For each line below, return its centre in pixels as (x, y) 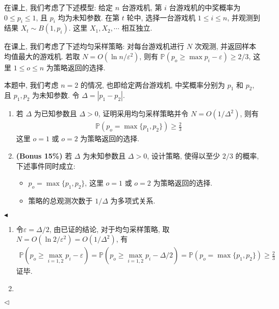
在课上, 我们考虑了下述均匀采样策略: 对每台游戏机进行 (94, 46)
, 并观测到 (244, 17)
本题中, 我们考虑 (31, 84)
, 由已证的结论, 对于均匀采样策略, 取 (109, 229)
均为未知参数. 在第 (89, 17)
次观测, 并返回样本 (225, 46)
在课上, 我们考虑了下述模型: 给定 (59, 7)
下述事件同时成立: (46, 165)
